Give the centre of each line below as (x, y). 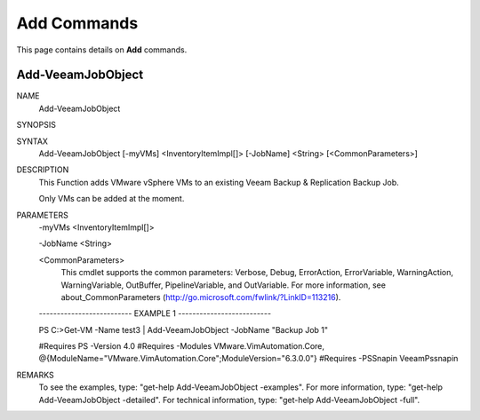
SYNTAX (32, 141)
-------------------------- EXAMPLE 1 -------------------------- (155, 313)
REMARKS (35, 375)
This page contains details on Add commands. (102, 50)
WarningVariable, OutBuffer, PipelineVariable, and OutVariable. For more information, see (224, 285)
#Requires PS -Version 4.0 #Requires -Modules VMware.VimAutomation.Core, (181, 346)
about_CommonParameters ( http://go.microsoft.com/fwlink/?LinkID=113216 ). (201, 297)
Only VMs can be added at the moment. (112, 199)
